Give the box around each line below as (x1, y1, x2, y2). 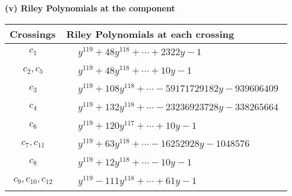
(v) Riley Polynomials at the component (5, 2, 175, 14)
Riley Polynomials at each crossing (66, 26, 234, 41)
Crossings (10, 26, 56, 41)
